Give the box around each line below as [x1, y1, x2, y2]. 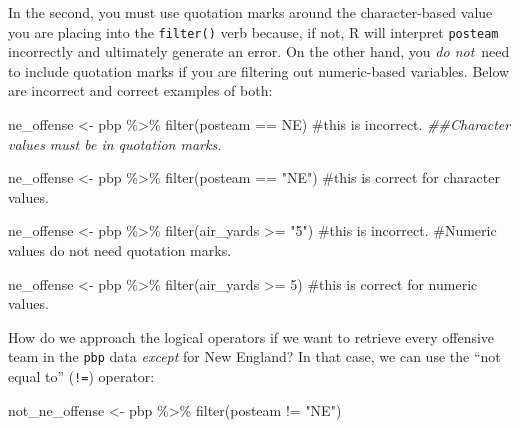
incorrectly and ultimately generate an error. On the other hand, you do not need [8, 41, 510, 62]
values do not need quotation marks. [8, 240, 232, 260]
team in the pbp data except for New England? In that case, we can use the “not [8, 346, 501, 367]
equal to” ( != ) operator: [8, 366, 155, 387]
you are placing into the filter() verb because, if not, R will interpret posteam [8, 21, 499, 42]
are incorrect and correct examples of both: [8, 80, 273, 101]
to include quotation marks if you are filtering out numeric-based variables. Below [8, 60, 510, 81]
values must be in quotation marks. [8, 133, 222, 154]
